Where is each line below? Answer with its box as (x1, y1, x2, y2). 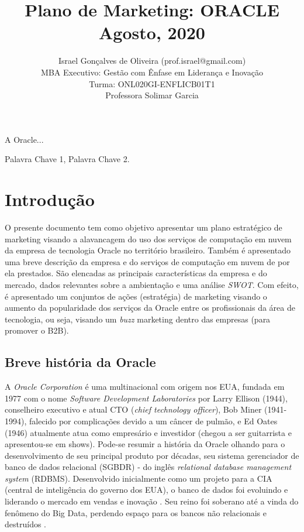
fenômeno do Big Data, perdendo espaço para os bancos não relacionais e (5, 506, 267, 519)
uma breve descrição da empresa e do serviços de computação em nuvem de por (5, 255, 290, 267)
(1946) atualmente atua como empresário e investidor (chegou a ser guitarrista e (5, 426, 292, 438)
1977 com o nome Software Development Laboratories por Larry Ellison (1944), (5, 392, 288, 404)
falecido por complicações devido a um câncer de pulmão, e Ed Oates (29, 414, 278, 427)
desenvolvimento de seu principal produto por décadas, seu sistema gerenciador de (5, 449, 299, 461)
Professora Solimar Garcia (105, 89, 199, 101)
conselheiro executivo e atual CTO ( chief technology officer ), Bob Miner (5, 403, 262, 416)
